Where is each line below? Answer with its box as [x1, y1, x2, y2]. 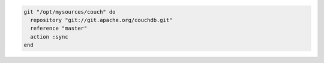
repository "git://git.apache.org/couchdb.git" [30, 17, 173, 23]
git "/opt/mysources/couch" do [23, 8, 116, 15]
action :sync [30, 33, 68, 40]
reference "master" [30, 25, 88, 32]
